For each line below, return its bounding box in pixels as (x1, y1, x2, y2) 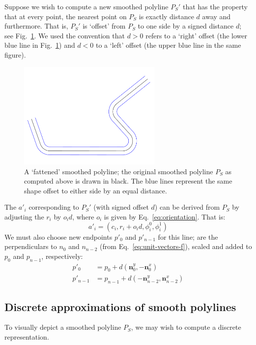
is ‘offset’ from (83, 21, 126, 31)
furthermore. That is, (4, 21, 68, 31)
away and (202, 11, 231, 21)
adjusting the (4, 211, 44, 221)
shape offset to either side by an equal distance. (24, 185, 167, 195)
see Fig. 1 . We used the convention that (4, 30, 125, 40)
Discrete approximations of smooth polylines (4, 299, 236, 314)
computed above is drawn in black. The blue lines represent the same (24, 176, 232, 186)
